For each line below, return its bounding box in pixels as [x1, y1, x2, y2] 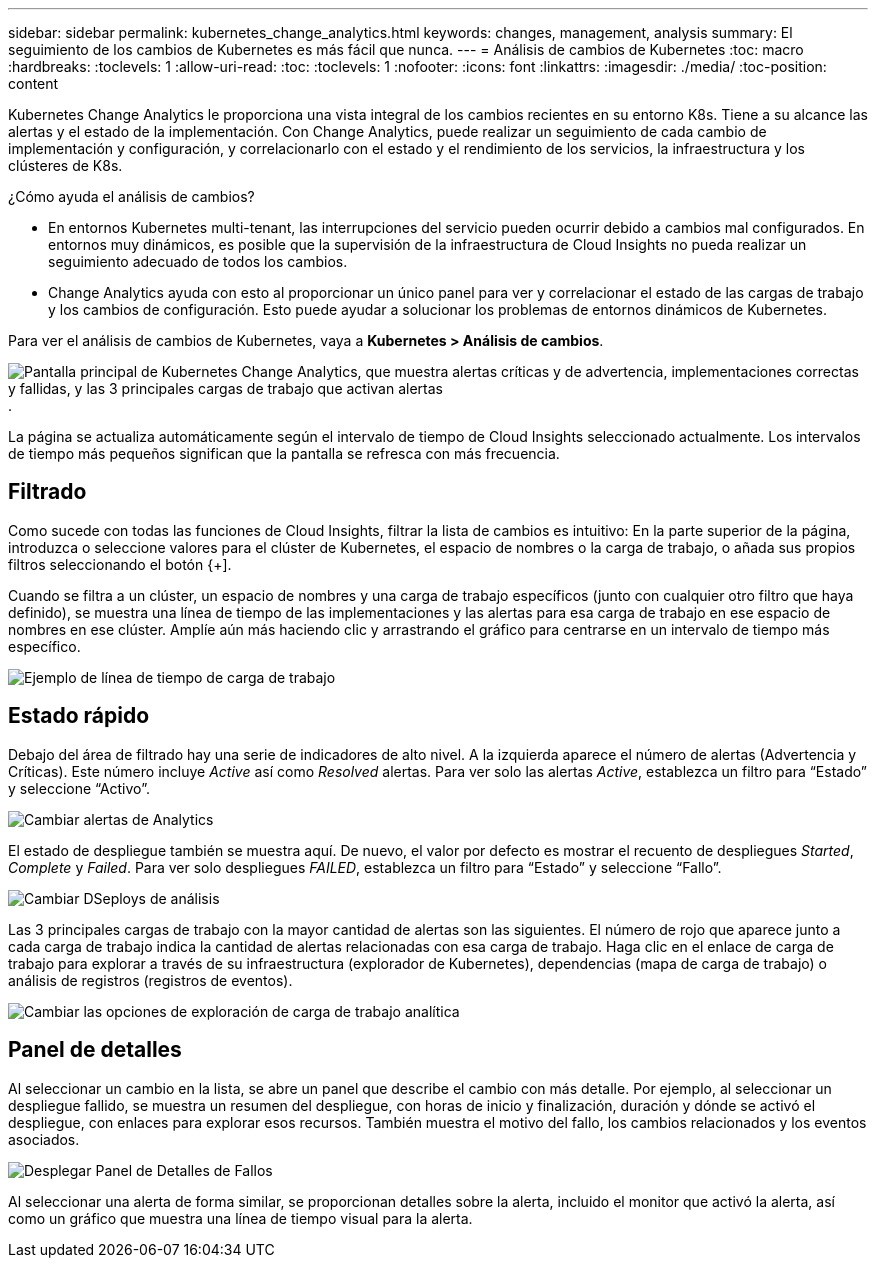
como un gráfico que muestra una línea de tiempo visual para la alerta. [8, 1209, 473, 1227]
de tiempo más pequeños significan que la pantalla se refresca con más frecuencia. [8, 445, 560, 462]
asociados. [8, 1130, 80, 1148]
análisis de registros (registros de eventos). [8, 971, 293, 989]
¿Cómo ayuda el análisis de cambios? [8, 188, 255, 205]
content [8, 75, 59, 92]
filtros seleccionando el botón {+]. [8, 555, 232, 573]
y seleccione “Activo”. [8, 779, 150, 797]
